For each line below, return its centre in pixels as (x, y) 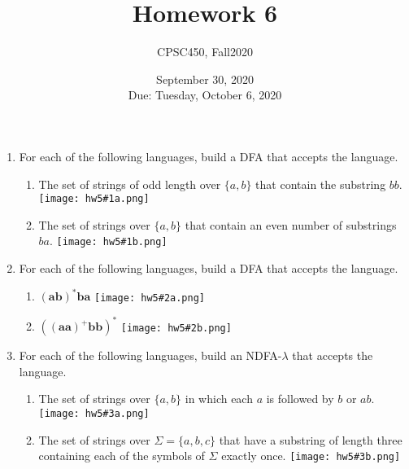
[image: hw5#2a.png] (150, 298)
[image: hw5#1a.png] (94, 199)
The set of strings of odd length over (130, 184)
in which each (219, 399)
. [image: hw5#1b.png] (109, 241)
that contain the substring (321, 184)
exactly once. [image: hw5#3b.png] (311, 456)
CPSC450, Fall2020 (205, 52)
